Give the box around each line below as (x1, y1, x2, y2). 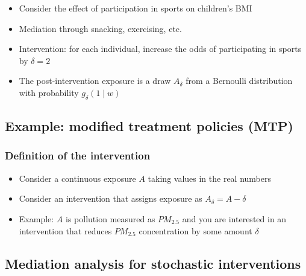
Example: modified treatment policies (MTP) (5, 117, 293, 135)
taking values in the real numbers (148, 172, 272, 184)
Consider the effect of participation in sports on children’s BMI (19, 2, 252, 14)
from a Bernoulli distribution (186, 74, 293, 87)
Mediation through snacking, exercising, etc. (19, 22, 182, 34)
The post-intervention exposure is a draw (19, 74, 171, 87)
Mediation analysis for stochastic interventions (5, 254, 301, 272)
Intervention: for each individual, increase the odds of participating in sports (19, 42, 302, 55)
